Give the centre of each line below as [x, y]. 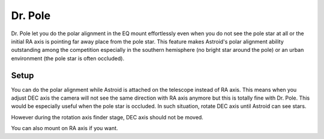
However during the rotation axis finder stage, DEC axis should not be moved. [107, 117]
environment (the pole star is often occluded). [68, 58]
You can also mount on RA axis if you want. [64, 128]
